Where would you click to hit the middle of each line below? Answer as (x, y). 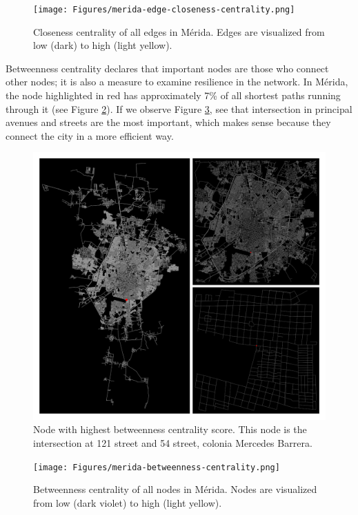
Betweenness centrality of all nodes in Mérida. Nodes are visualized (175, 489)
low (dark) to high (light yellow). (103, 45)
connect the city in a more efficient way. (90, 135)
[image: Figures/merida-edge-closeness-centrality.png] (164, 10)
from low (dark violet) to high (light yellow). (128, 502)
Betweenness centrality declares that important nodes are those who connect (167, 68)
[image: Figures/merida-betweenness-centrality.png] (157, 467)
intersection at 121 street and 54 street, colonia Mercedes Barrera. (173, 442)
